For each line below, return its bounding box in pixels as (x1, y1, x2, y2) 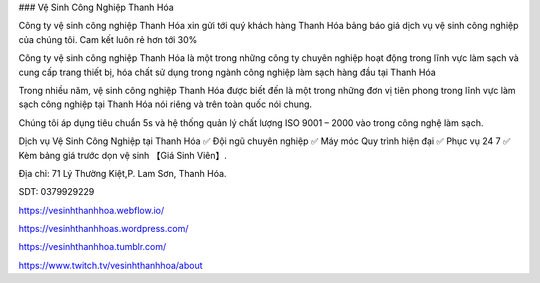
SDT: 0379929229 (18, 186, 95, 198)
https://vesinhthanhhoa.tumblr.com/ (18, 241, 167, 253)
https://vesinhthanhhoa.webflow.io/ (18, 204, 165, 216)
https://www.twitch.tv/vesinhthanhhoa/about (18, 259, 204, 271)
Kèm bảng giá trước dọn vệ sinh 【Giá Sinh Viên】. (18, 149, 227, 161)
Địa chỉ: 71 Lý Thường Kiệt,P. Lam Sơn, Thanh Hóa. (18, 167, 227, 179)
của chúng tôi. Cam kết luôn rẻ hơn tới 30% (18, 33, 198, 45)
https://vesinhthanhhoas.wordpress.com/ (18, 223, 189, 235)
